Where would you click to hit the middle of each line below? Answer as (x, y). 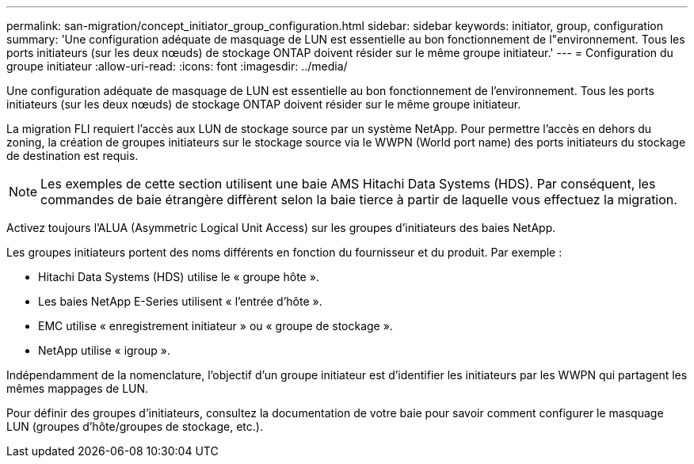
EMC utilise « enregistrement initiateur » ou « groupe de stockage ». (215, 326)
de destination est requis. (72, 156)
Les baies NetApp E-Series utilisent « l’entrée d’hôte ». (180, 301)
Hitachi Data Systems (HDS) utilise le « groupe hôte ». (179, 277)
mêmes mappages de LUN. (78, 388)
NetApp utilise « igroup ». (105, 350)
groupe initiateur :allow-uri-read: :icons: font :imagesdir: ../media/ (177, 66)
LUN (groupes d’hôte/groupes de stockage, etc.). (135, 426)
